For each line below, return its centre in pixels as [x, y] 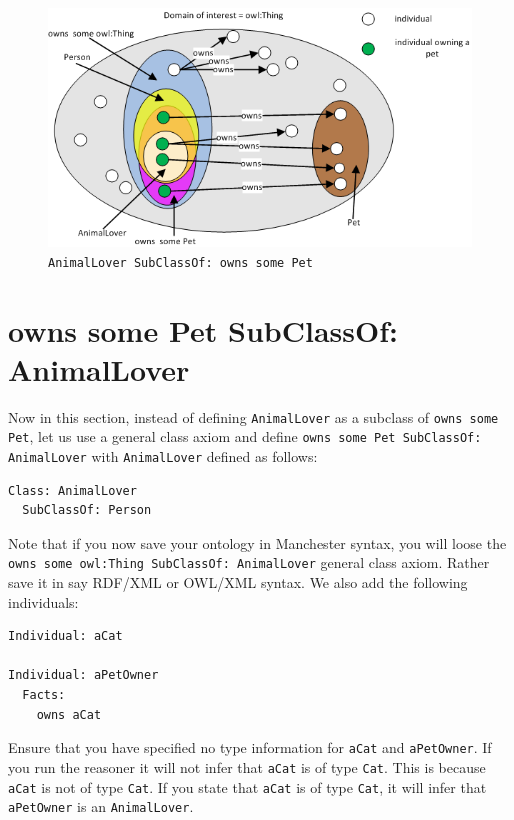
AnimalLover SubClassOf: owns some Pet [180, 262]
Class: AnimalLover [72, 490]
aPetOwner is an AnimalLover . [101, 806]
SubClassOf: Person [87, 510]
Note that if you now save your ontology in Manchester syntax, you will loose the [257, 542]
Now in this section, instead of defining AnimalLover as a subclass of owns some [253, 416]
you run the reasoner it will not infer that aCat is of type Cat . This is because [247, 766]
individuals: [43, 601]
